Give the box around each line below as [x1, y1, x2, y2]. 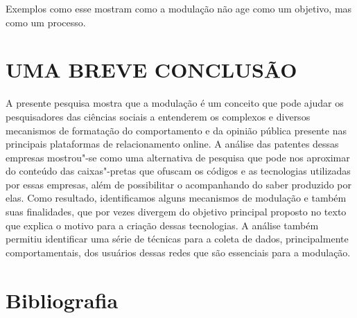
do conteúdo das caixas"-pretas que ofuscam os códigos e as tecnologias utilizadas [6, 164, 351, 178]
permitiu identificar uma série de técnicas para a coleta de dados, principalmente [6, 231, 349, 246]
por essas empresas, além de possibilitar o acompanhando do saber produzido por [6, 177, 352, 191]
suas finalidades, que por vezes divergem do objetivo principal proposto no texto [6, 204, 347, 219]
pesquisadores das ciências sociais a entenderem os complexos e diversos [6, 109, 311, 123]
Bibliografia [6, 285, 119, 314]
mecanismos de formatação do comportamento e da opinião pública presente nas [6, 123, 347, 137]
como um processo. [6, 15, 86, 29]
